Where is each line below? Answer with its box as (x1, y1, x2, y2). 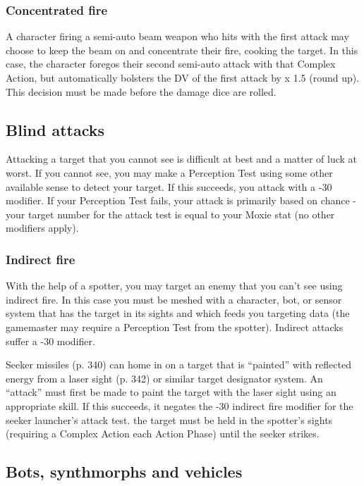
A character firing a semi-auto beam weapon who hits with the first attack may (6, 29, 349, 44)
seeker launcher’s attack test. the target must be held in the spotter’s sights (6, 412, 333, 427)
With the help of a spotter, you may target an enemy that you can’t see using (6, 278, 343, 293)
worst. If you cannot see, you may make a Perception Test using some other (6, 165, 333, 180)
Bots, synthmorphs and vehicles (6, 461, 243, 482)
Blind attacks (6, 118, 105, 140)
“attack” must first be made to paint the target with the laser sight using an (6, 385, 336, 399)
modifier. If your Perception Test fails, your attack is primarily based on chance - (6, 193, 356, 208)
